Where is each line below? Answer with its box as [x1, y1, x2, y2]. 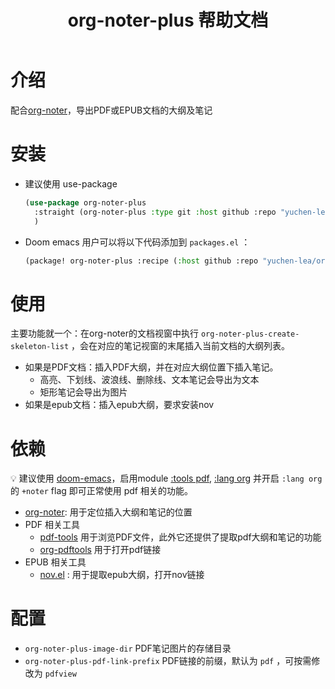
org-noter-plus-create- [200, 329, 300, 340]
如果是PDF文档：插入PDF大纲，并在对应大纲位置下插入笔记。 [24, 361, 279, 373]
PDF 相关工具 [24, 519, 81, 531]
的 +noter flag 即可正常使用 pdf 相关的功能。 [10, 485, 193, 497]
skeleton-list [10, 342, 70, 352]
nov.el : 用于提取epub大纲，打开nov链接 [39, 569, 205, 581]
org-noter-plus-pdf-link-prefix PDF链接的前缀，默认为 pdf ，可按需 [24, 655, 312, 667]
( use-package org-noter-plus [24, 197, 147, 208]
